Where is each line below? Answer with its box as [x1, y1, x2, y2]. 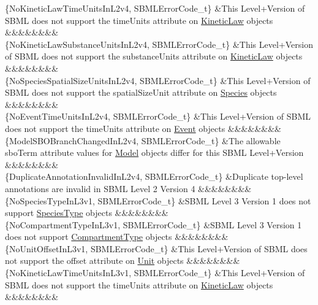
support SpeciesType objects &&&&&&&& [5, 206, 168, 219]
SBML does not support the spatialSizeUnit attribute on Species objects [5, 86, 277, 99]
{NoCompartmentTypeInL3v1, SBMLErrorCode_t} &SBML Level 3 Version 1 [5, 218, 302, 231]
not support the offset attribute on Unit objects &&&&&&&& [5, 254, 240, 267]
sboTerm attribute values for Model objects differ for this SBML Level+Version [5, 146, 304, 159]
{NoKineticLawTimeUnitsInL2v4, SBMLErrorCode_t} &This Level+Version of [5, 2, 305, 14]
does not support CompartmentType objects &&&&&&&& [5, 230, 229, 243]
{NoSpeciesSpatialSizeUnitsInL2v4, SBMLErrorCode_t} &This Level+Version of [5, 74, 311, 87]
